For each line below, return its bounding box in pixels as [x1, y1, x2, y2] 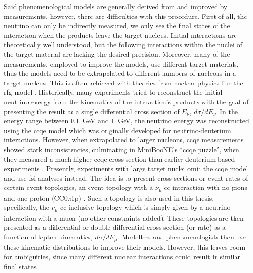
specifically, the [4, 202, 50, 212]
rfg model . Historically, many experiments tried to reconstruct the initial [4, 87, 223, 97]
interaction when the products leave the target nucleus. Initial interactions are [4, 30, 237, 40]
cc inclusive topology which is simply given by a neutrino [60, 202, 231, 212]
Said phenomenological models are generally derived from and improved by [4, 1, 228, 11]
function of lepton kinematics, [4, 231, 93, 241]
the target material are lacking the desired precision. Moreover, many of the [4, 49, 230, 59]
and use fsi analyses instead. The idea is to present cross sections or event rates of [4, 172, 248, 183]
